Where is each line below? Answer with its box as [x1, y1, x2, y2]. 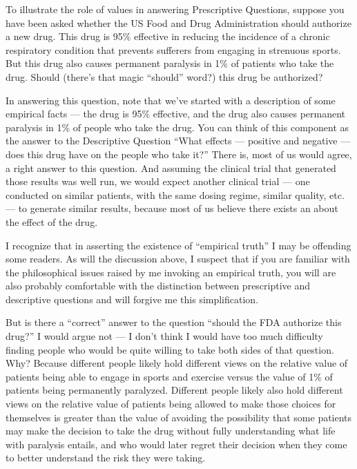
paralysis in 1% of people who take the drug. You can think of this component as [6, 119, 349, 134]
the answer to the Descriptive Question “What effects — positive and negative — [6, 133, 351, 148]
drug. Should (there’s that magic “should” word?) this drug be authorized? [6, 69, 323, 84]
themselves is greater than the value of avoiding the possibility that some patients [6, 410, 352, 424]
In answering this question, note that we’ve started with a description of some [6, 93, 336, 107]
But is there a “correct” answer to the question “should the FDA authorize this [6, 315, 342, 329]
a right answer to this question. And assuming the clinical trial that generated [6, 160, 336, 175]
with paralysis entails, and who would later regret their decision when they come [6, 437, 347, 451]
